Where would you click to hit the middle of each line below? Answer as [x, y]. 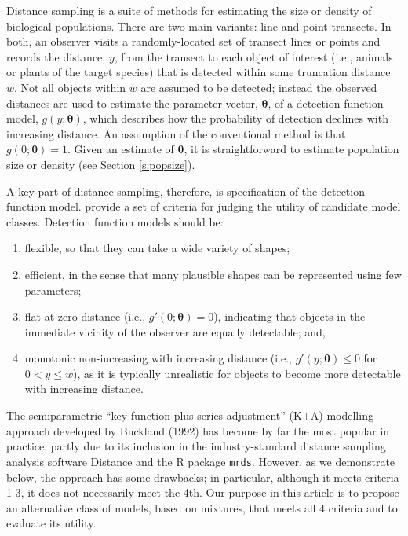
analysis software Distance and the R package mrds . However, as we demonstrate [201, 461]
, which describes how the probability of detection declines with [235, 118]
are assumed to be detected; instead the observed [259, 87]
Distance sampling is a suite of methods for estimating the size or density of [189, 10]
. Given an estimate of [121, 149]
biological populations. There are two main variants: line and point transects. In [199, 26]
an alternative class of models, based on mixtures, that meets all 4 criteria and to [202, 507]
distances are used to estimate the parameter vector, [132, 103]
